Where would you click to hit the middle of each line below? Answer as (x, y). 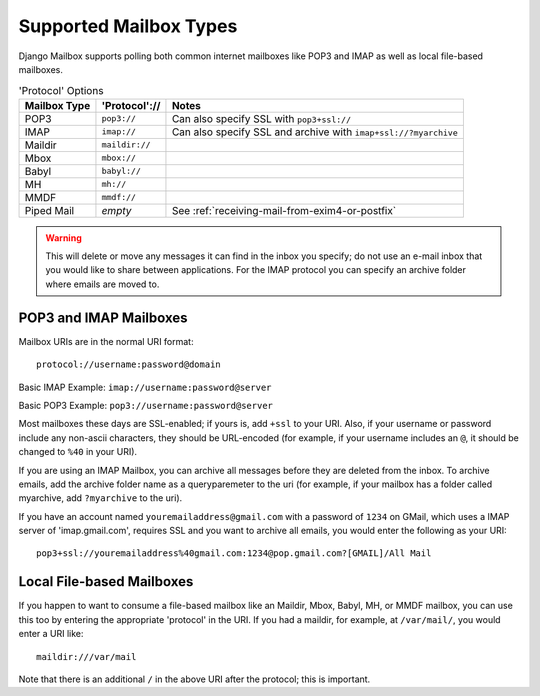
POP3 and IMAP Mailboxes (103, 317)
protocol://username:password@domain (129, 364)
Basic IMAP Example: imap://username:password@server (145, 387)
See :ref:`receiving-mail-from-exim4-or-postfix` (284, 210)
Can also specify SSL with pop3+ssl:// (261, 118)
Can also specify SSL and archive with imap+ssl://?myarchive (315, 132)
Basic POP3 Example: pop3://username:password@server (146, 405)
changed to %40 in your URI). (78, 452)
